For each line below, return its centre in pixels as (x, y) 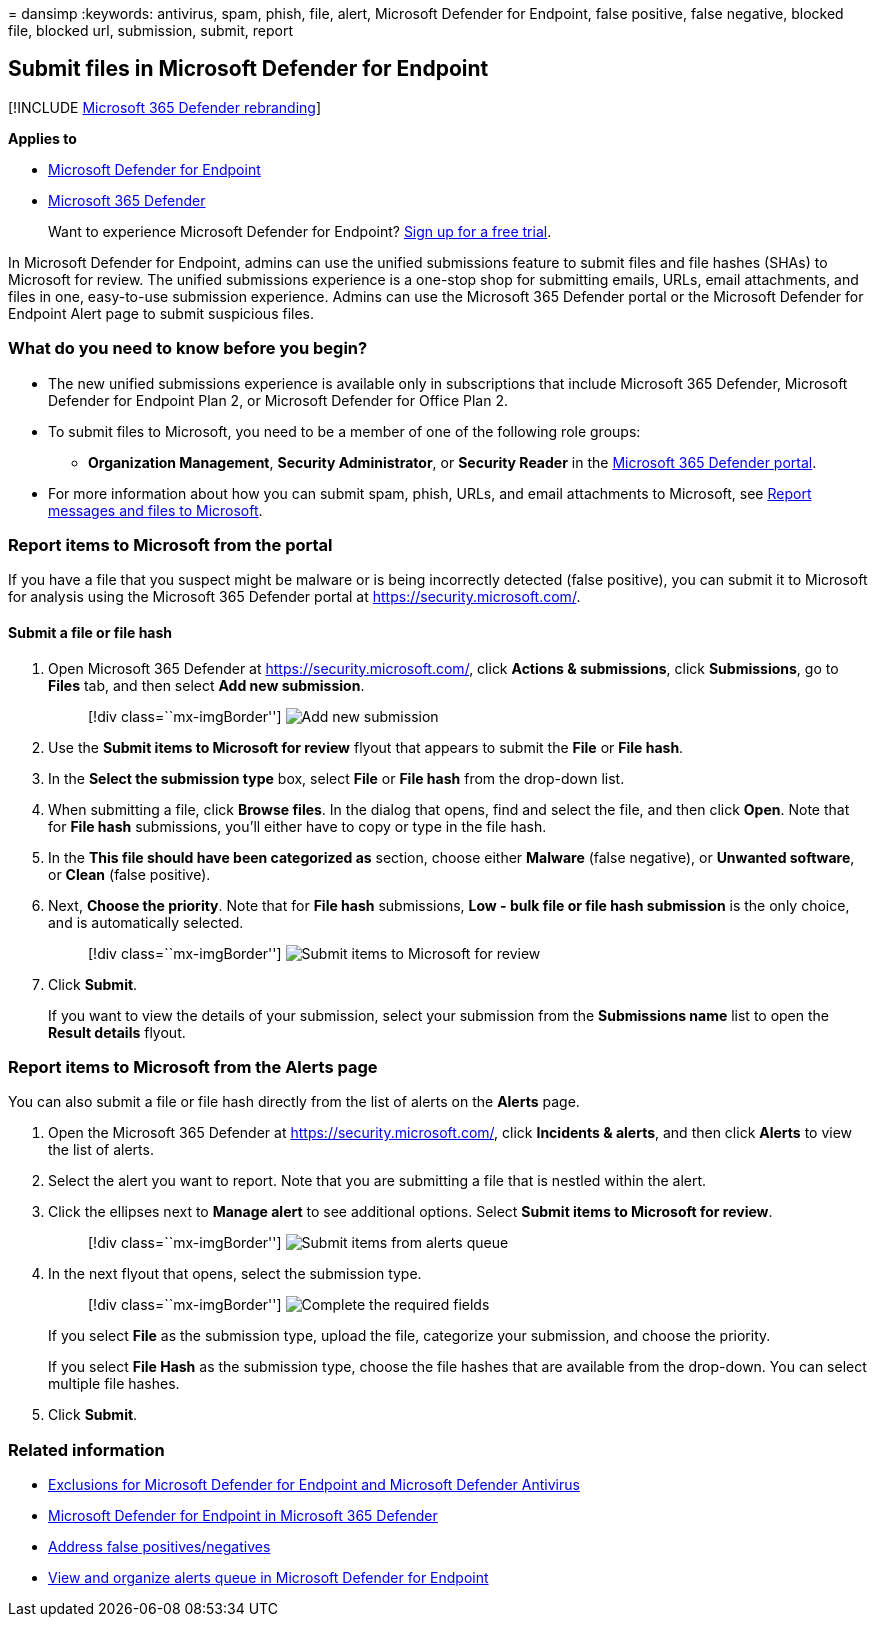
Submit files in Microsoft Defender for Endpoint (248, 69)
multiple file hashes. (114, 1384)
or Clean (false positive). (129, 874)
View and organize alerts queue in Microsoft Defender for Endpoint (268, 1578)
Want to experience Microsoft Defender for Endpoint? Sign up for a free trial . (300, 231)
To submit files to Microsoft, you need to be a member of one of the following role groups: (344, 431)
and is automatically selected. (146, 922)
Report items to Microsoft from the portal (170, 544)
